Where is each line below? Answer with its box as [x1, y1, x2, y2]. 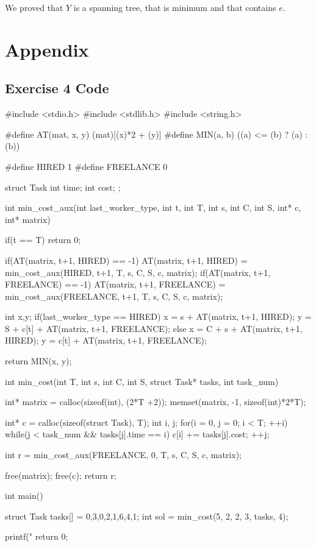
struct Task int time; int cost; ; [5, 180, 121, 193]
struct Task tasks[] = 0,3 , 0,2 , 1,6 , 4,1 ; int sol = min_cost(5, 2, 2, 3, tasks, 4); [5, 509, 289, 522]
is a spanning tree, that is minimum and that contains [73, 1, 276, 13]
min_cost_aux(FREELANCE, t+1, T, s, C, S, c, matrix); [5, 289, 223, 302]
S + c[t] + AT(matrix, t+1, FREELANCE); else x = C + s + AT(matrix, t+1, [5, 322, 303, 334]
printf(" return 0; [5, 530, 68, 543]
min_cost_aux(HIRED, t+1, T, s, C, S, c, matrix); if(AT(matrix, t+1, [5, 266, 271, 278]
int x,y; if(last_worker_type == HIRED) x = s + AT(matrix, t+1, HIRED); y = [5, 310, 312, 323]
